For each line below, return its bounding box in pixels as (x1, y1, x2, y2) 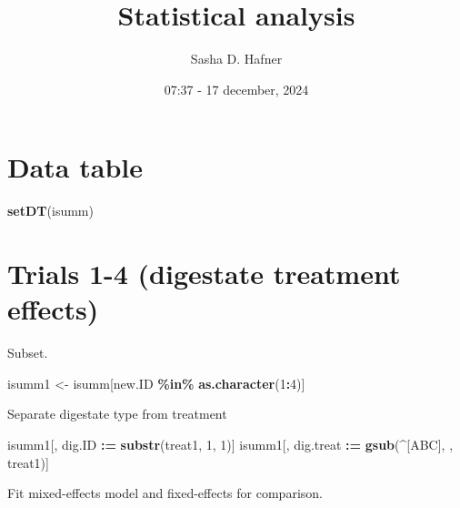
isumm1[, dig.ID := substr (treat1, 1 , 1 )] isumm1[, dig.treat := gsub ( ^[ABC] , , (7, 434, 454, 453)
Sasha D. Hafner (190, 49, 283, 68)
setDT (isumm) (7, 201, 94, 220)
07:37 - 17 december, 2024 (164, 79, 309, 98)
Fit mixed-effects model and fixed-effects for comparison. (7, 483, 323, 503)
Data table (7, 148, 143, 186)
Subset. (7, 343, 48, 362)
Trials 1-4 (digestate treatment (7, 255, 401, 292)
